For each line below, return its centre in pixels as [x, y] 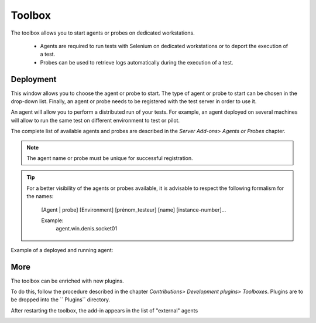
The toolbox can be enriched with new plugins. [67, 281]
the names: [40, 196]
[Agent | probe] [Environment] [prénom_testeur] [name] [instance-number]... [134, 210]
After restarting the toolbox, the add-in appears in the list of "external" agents [104, 310]
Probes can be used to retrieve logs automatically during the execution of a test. [137, 62]
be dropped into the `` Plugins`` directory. [61, 300]
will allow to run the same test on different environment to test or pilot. [95, 120]
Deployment [34, 79]
